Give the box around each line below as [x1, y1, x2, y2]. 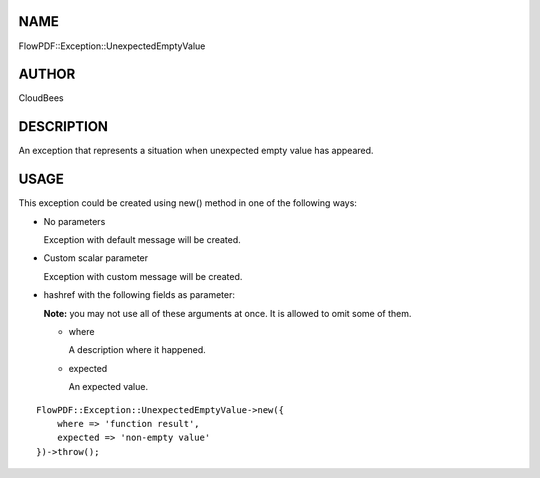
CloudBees [18, 92, 64, 104]
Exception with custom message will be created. [43, 270, 243, 282]
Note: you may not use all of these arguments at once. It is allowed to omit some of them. [43, 307, 412, 319]
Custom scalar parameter [43, 252, 149, 264]
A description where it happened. [68, 344, 207, 356]
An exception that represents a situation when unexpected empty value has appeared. [18, 145, 374, 157]
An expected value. [68, 381, 149, 393]
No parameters [43, 215, 106, 227]
